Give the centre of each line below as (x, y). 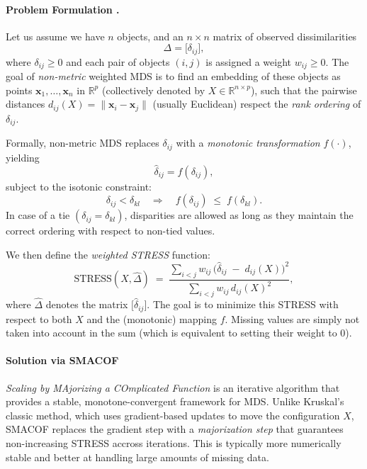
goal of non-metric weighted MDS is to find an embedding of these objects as (173, 76)
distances (26, 104)
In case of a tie (38, 215)
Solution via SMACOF (62, 360)
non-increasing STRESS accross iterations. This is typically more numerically (174, 442)
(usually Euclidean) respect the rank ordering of (257, 104)
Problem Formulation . (63, 9)
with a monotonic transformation (248, 143)
